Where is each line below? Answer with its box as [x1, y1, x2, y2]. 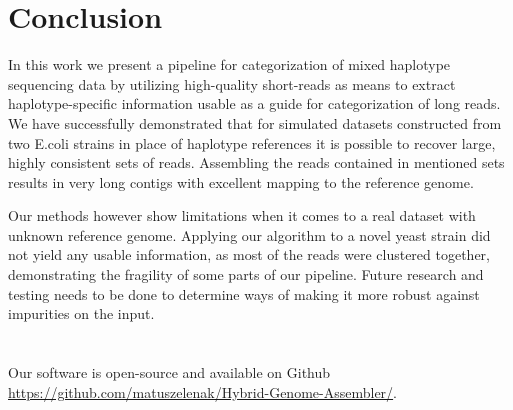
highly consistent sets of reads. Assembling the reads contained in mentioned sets [8, 152, 505, 173]
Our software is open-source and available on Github [8, 362, 331, 383]
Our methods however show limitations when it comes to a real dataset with [8, 205, 476, 226]
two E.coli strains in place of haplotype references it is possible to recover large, [8, 132, 496, 153]
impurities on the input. [8, 303, 155, 324]
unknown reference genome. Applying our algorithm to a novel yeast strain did [8, 224, 491, 245]
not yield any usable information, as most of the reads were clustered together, [8, 244, 491, 265]
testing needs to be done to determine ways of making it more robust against [8, 283, 480, 304]
